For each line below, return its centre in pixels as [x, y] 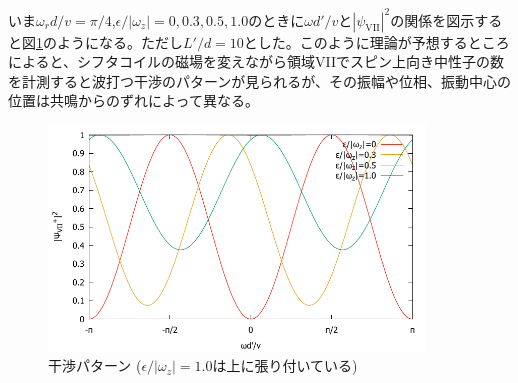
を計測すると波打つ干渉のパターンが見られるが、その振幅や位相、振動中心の [260, 80]
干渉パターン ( [95, 365]
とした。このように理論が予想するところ [376, 41]
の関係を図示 [432, 19]
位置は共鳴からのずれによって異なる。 [133, 100]
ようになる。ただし [119, 41]
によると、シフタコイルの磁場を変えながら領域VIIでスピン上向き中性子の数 [256, 61]
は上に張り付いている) [285, 365]
